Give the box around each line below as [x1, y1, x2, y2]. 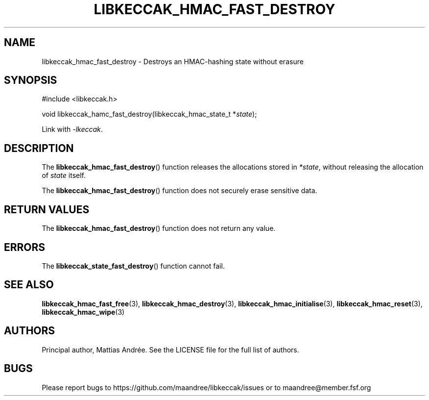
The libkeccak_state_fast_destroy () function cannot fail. [42, 261, 225, 270]
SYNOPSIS [4, 74, 57, 87]
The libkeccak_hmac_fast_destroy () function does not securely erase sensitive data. [42, 186, 317, 195]
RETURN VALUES [4, 203, 90, 216]
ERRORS [4, 241, 46, 253]
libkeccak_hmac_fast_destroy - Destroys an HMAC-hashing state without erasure [42, 57, 304, 66]
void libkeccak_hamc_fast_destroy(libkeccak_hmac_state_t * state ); [42, 110, 257, 119]
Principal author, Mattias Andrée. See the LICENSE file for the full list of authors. [42, 345, 299, 354]
